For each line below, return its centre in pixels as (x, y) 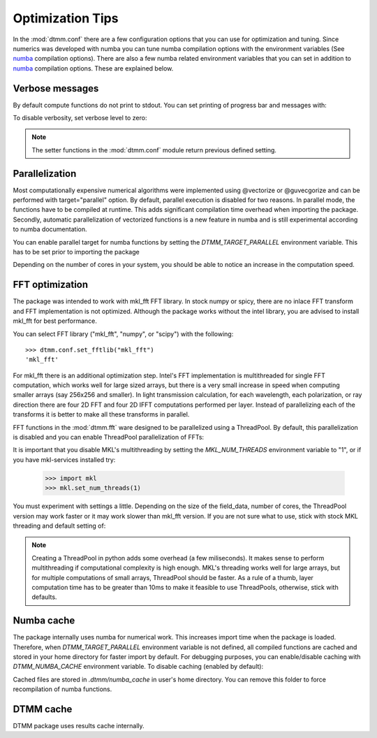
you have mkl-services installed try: (64, 460)
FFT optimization (51, 285)
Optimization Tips (66, 18)
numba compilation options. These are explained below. (93, 68)
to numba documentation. (50, 229)
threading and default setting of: (59, 526)
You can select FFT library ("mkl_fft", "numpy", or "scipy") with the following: (123, 334)
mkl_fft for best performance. (55, 321)
